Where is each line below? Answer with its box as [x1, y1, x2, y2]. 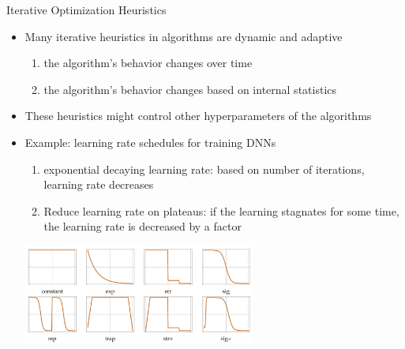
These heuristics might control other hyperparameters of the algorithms [24, 107, 372, 124]
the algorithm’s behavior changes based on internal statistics [43, 81, 337, 97]
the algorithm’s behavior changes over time [43, 54, 253, 71]
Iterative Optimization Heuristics [6, 2, 167, 17]
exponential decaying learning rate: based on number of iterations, [43, 160, 365, 177]
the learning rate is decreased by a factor [43, 218, 242, 235]
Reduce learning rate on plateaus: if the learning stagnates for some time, [43, 202, 399, 219]
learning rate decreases [43, 176, 154, 193]
